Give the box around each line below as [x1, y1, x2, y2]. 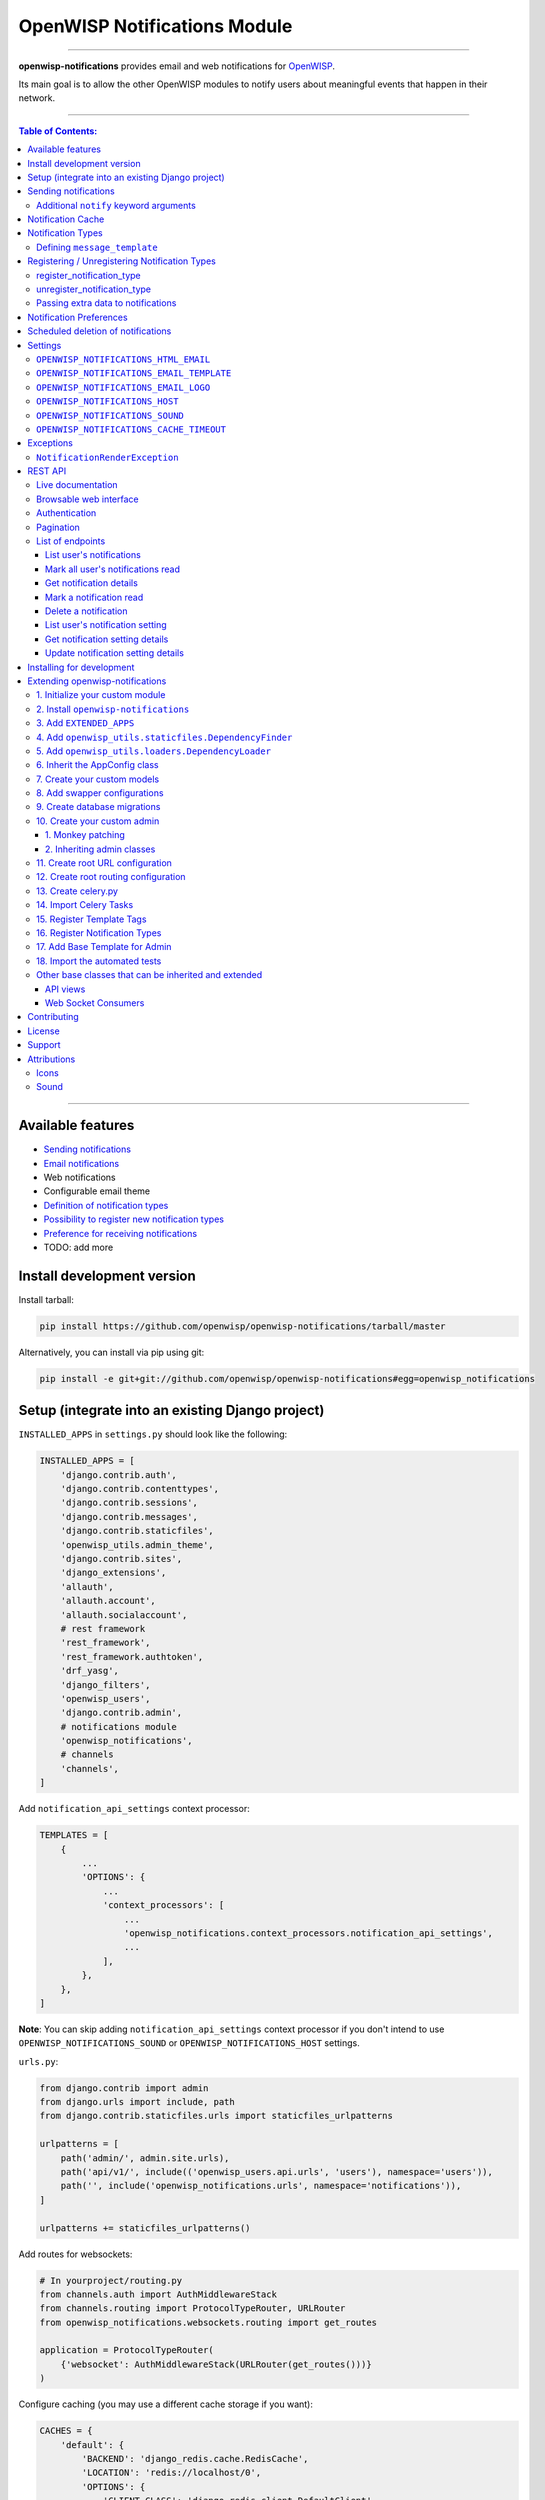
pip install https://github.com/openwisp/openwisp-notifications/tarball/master [39, 1320, 446, 1332]
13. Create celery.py [36, 885, 119, 897]
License [27, 1025, 60, 1037]
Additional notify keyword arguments [36, 199, 197, 211]
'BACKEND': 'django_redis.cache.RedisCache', [81, 2453, 309, 2465]
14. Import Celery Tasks [36, 899, 134, 911]
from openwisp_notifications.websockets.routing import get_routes [39, 2316, 378, 2328]
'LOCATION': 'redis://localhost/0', [81, 2467, 262, 2479]
